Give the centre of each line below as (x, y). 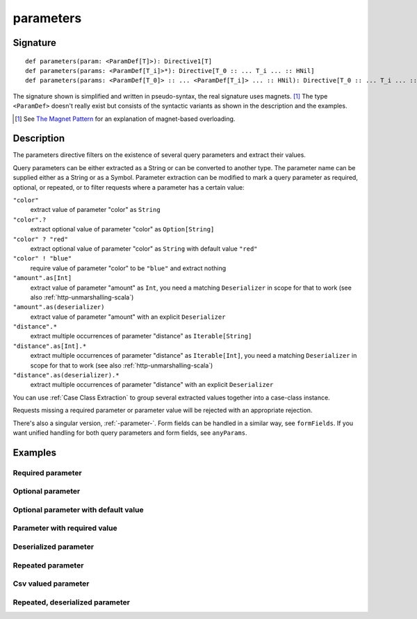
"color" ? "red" (41, 239)
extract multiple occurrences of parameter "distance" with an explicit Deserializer (152, 385)
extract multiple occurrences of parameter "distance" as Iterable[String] (141, 336)
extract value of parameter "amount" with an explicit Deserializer (128, 317)
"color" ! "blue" (42, 258)
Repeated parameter (48, 565)
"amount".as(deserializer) (59, 307)
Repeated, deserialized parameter (72, 602)
